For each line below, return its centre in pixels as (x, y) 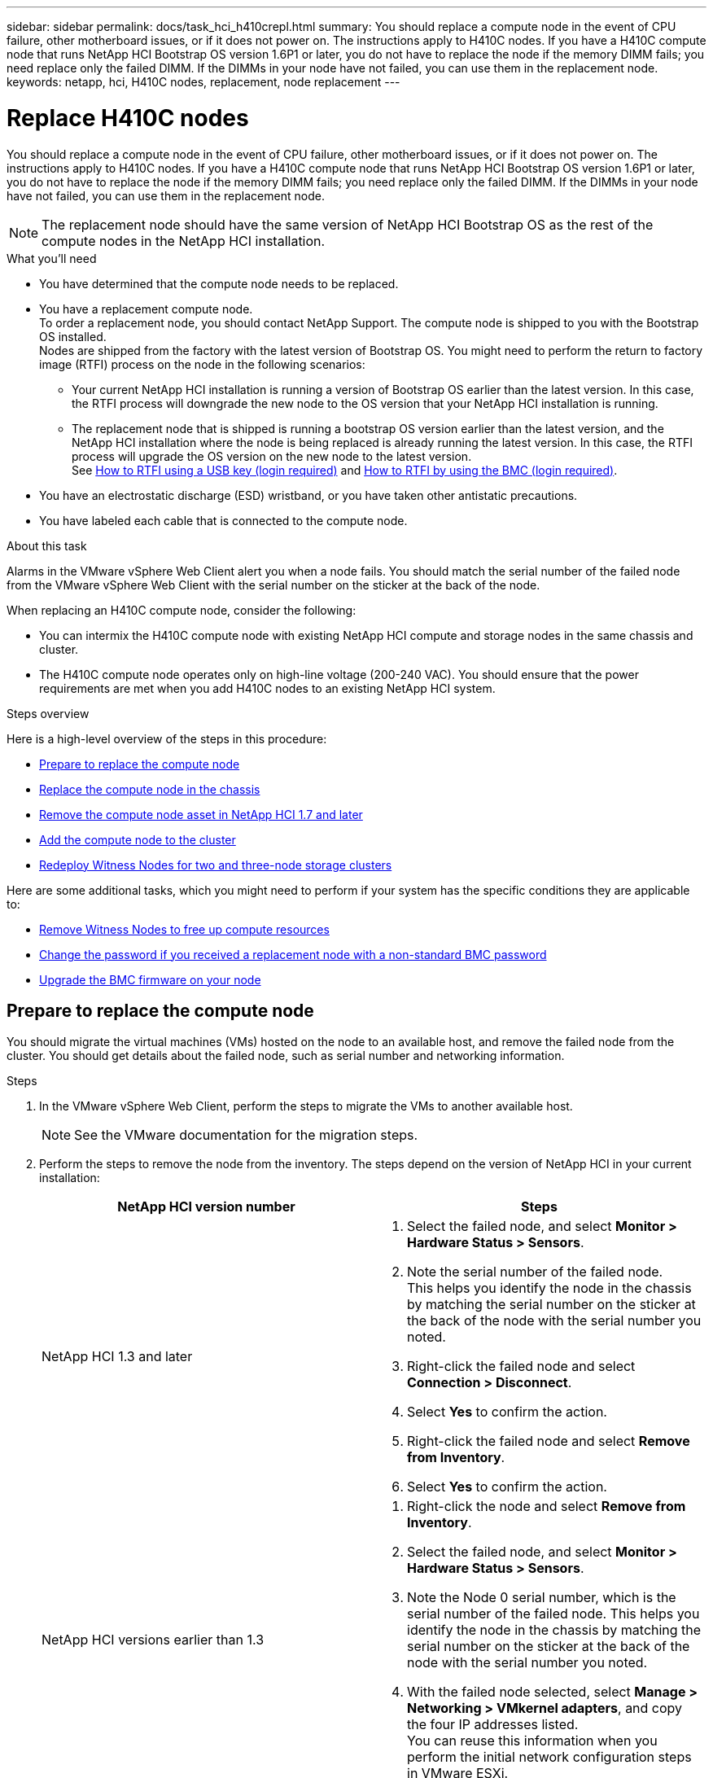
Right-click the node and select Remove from (547, 1506)
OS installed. (73, 336)
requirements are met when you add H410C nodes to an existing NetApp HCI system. (267, 688)
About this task (47, 545)
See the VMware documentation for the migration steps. (246, 1135)
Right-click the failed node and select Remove (549, 1441)
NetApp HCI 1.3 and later (117, 1357)
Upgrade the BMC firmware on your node (150, 979)
